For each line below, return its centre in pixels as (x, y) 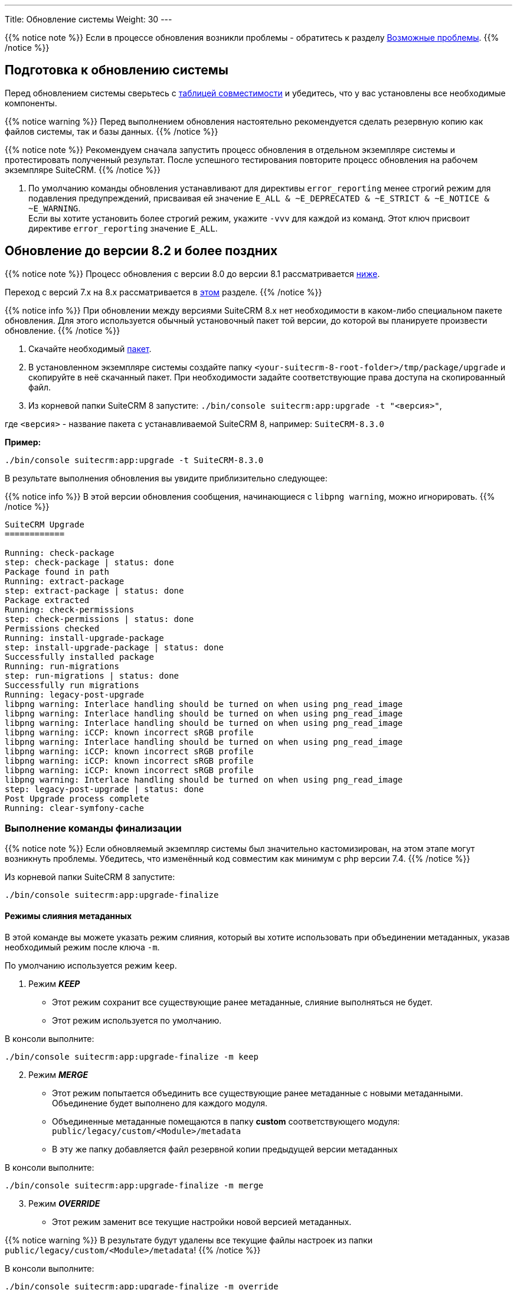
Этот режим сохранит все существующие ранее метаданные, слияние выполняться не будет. (242, 1002)
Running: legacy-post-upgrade (75, 694)
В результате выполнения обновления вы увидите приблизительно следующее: (166, 478)
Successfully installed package (79, 657)
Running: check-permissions (70, 609)
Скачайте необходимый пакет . (90, 348)
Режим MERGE (58, 1074)
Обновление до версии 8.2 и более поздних (141, 251)
